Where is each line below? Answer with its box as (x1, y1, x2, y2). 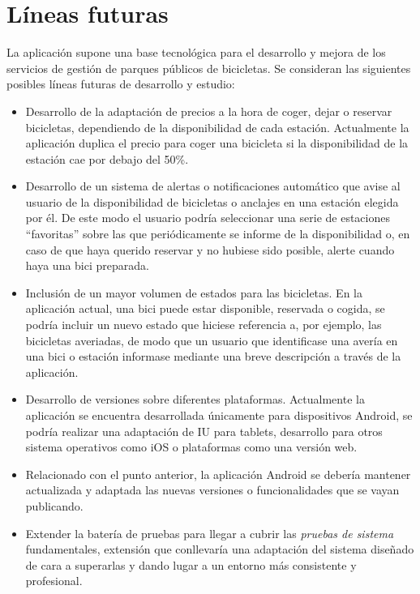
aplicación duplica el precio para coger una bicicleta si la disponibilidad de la (25, 135, 409, 152)
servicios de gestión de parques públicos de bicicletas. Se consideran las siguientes (6, 59, 411, 76)
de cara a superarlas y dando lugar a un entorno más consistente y (25, 556, 357, 573)
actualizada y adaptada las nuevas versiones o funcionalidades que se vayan (25, 481, 400, 498)
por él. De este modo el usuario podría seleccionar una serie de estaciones (25, 209, 390, 226)
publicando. (25, 497, 84, 514)
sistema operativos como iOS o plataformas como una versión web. (25, 438, 358, 455)
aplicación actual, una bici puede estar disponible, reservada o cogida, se (25, 300, 385, 317)
